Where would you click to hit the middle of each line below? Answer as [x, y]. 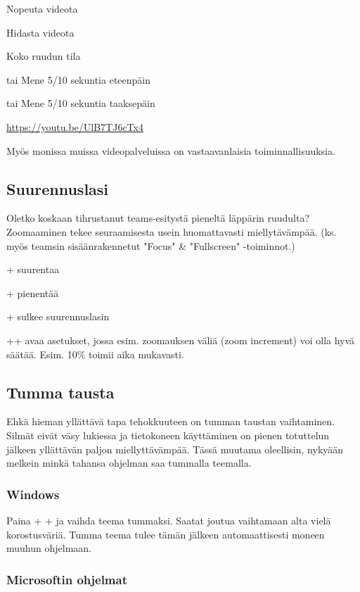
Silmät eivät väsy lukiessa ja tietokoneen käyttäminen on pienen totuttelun [168, 435]
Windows [33, 494]
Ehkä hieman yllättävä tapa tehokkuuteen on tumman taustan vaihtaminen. [171, 421]
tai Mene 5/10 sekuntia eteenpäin [79, 79]
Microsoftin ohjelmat [67, 579]
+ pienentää [33, 292]
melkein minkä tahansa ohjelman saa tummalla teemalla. [129, 463]
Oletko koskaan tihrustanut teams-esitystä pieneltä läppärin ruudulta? [158, 218]
